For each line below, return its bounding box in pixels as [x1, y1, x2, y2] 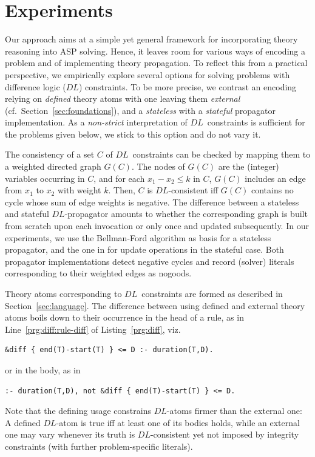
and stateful [5, 207, 49, 220]
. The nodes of [131, 160, 185, 173]
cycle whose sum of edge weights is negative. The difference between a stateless [5, 195, 299, 208]
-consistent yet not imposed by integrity [150, 428, 299, 441]
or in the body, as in [5, 363, 81, 376]
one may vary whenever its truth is [5, 428, 135, 441]
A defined [5, 416, 41, 429]
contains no [251, 184, 294, 196]
